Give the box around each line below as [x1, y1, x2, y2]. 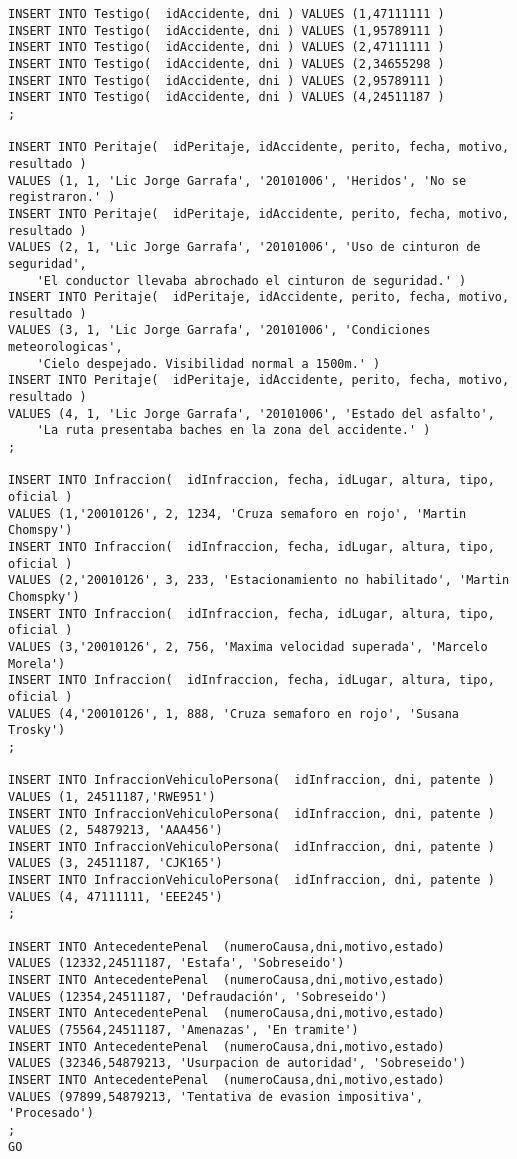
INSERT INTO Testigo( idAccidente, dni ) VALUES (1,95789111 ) [8, 23, 445, 38]
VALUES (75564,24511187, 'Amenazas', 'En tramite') [8, 1023, 359, 1038]
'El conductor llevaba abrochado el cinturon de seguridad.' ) [36, 273, 467, 288]
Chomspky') [8, 589, 80, 604]
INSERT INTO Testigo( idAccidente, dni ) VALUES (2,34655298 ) [8, 56, 445, 71]
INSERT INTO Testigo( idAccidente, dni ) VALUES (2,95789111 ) [8, 73, 445, 88]
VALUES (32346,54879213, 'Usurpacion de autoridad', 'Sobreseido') [8, 1056, 467, 1071]
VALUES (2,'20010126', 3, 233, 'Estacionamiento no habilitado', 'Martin [8, 573, 510, 588]
